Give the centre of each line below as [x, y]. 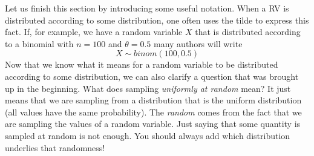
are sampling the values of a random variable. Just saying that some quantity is [153, 124]
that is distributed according [248, 32]
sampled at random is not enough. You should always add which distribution [148, 135]
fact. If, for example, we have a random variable [94, 32]
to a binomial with [39, 43]
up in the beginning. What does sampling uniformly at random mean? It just [148, 88]
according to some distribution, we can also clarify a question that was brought [152, 76]
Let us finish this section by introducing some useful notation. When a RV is [147, 8]
